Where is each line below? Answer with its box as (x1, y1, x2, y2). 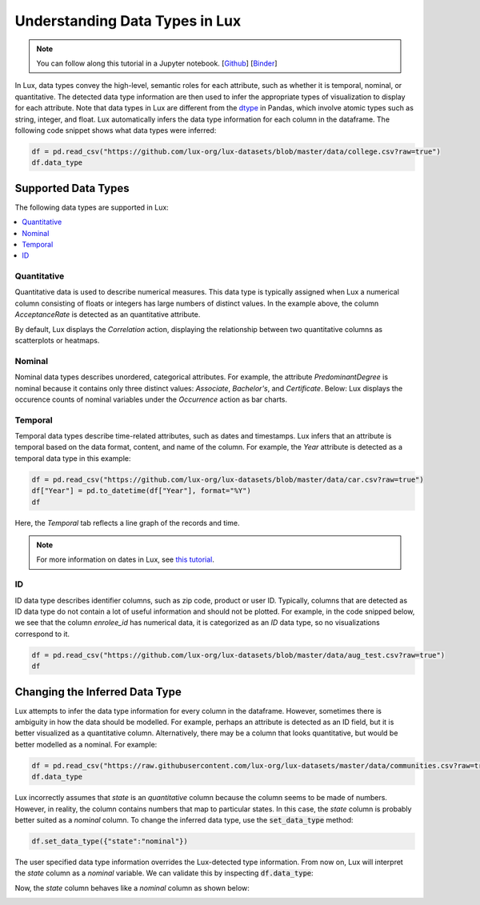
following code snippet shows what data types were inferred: (14, 125, 217, 135)
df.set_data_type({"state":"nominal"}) (31, 836, 188, 846)
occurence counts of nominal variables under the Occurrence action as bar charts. (14, 394, 288, 404)
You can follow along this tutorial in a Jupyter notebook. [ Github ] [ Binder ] (36, 58, 278, 68)
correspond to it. (14, 629, 70, 639)
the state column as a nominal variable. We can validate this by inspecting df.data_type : (14, 868, 314, 878)
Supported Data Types (14, 181, 130, 195)
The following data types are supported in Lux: (14, 202, 170, 212)
